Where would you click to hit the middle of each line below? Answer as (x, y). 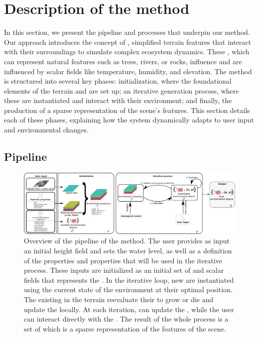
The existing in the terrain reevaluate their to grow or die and (119, 299)
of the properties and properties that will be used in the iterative (123, 260)
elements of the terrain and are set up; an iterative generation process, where (122, 90)
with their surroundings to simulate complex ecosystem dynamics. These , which (127, 52)
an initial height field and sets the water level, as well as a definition (128, 251)
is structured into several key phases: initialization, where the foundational (118, 81)
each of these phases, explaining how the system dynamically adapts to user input (129, 120)
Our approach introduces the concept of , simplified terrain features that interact (128, 42)
